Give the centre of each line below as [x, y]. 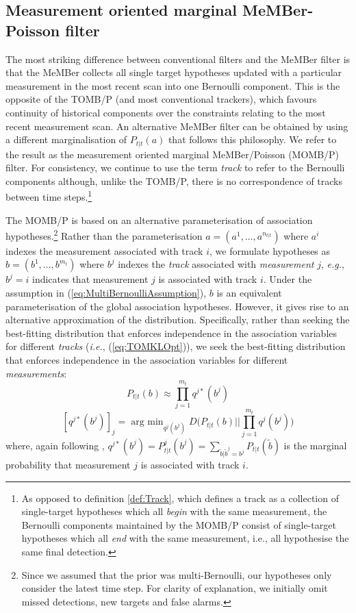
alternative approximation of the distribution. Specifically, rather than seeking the [178, 320]
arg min [147, 422]
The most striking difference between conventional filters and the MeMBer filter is [178, 59]
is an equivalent [249, 293]
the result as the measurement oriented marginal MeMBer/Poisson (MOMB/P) [173, 154]
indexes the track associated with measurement [216, 264]
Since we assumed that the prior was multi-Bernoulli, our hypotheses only [177, 574]
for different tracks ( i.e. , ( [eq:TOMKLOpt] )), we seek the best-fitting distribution [176, 346]
